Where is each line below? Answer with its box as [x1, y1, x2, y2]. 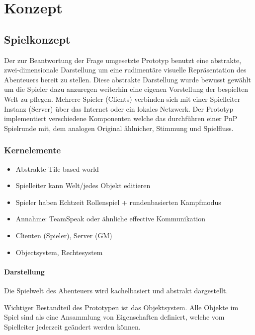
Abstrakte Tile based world [15, 163, 99, 174]
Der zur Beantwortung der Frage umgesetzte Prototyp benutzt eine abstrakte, [4, 55, 242, 65]
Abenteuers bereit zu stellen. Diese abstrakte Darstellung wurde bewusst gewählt [4, 74, 251, 84]
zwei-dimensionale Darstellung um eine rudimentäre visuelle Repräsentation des [4, 65, 247, 75]
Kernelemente [4, 144, 61, 156]
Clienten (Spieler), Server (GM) [15, 230, 112, 240]
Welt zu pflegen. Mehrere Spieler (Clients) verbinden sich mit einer [4, 93, 208, 104]
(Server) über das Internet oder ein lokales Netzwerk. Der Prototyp [28, 103, 234, 114]
